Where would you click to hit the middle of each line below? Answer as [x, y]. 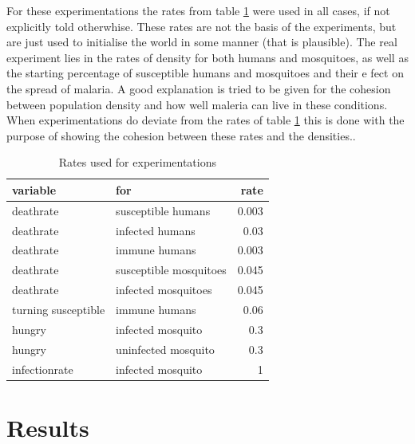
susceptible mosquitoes [171, 270]
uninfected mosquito [165, 349]
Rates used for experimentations [138, 162]
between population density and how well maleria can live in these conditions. [197, 104]
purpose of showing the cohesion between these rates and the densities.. [181, 135]
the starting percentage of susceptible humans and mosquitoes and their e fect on [205, 73]
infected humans [156, 230]
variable [34, 189]
